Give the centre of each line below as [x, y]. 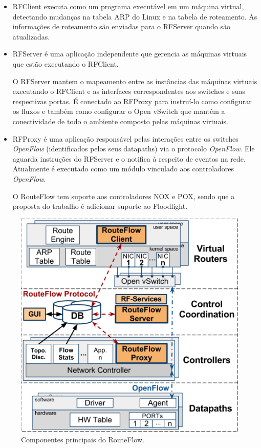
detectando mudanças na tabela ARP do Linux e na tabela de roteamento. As [135, 16]
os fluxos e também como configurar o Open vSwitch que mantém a [119, 111]
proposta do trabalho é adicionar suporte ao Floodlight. [100, 206]
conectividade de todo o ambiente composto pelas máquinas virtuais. [120, 121]
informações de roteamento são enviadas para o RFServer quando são [121, 26]
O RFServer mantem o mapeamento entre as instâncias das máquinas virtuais [135, 81]
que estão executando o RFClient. [66, 63]
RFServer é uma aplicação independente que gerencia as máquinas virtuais [130, 54]
